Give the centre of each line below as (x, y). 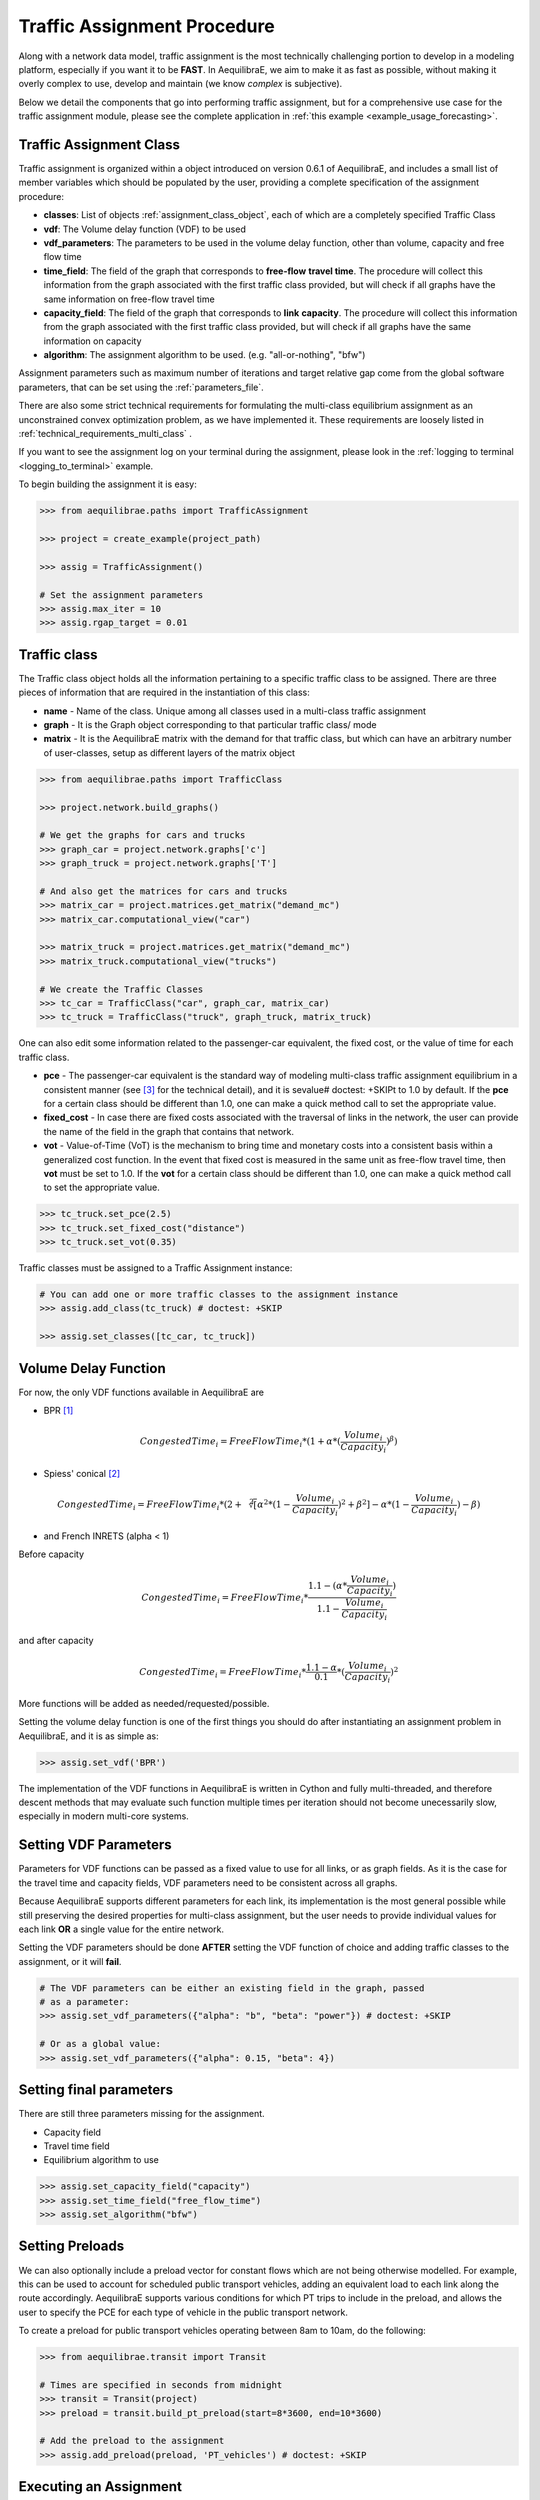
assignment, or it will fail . (70, 1961)
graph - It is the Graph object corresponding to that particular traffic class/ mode (210, 724)
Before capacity (51, 1554)
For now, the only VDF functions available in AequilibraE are (141, 1392)
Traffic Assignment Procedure (146, 26)
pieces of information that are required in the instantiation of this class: (164, 692)
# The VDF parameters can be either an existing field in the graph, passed (232, 1988)
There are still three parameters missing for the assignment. (141, 2114)
